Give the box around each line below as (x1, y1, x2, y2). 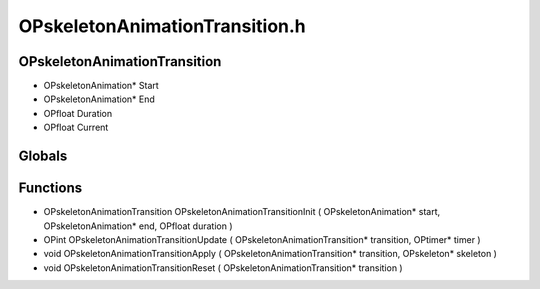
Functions (18, 180, 83, 197)
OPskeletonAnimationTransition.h (18, 15, 307, 37)
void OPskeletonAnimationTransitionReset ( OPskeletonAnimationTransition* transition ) (43, 261, 404, 274)
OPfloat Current (43, 121, 109, 134)
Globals (18, 148, 68, 165)
